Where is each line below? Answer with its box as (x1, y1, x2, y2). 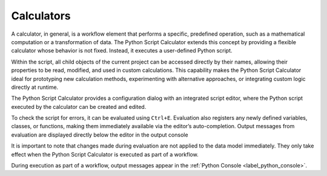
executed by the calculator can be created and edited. (11, 103, 147, 110)
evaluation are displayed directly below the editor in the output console (11, 131, 188, 139)
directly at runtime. (11, 83, 59, 91)
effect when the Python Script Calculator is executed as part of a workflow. (11, 151, 199, 158)
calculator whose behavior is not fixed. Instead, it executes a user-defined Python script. (11, 47, 233, 54)
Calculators (11, 9, 71, 22)
